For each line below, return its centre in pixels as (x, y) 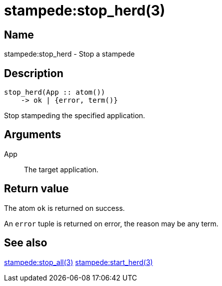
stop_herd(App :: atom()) (55, 92)
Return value (36, 189)
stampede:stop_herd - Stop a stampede (69, 54)
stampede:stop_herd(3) (85, 11)
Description (34, 73)
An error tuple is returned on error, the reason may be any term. (111, 223)
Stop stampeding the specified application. (75, 116)
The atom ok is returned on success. (64, 208)
